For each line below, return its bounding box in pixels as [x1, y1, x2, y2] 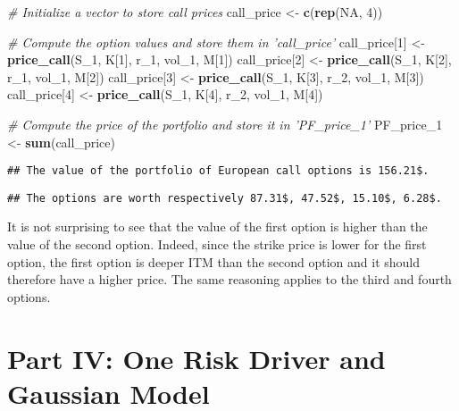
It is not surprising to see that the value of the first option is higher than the [7, 217, 428, 236]
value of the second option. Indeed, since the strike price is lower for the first [7, 235, 427, 254]
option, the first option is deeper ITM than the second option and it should [7, 252, 421, 271]
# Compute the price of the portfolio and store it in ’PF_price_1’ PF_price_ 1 [7, 114, 443, 133]
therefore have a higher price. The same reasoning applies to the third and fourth [7, 270, 452, 289]
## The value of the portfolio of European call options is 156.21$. [7, 164, 430, 178]
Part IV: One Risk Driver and [7, 340, 386, 376]
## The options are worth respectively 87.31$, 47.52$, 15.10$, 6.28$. [7, 191, 442, 205]
